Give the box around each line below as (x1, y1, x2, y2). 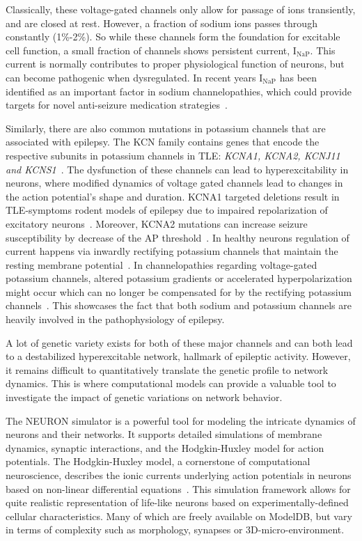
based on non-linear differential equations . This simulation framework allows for (6, 481, 351, 496)
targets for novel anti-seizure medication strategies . (6, 97, 228, 112)
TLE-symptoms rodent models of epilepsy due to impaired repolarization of (6, 203, 328, 217)
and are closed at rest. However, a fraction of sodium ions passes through (6, 15, 317, 30)
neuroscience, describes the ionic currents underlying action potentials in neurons (6, 468, 352, 482)
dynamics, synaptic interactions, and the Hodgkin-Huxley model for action (6, 440, 324, 455)
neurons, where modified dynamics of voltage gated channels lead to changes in (6, 175, 343, 190)
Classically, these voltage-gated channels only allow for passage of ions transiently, (6, 2, 356, 16)
